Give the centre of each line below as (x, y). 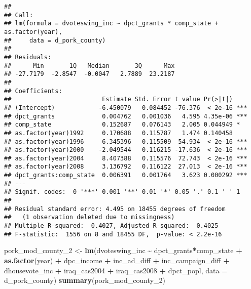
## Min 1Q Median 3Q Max (89, 66)
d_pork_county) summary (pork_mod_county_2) (85, 280)
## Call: (19, 15)
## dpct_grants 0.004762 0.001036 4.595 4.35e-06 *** (126, 116)
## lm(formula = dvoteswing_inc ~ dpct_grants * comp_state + (111, 24)
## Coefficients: (33, 91)
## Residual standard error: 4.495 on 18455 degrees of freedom (115, 209)
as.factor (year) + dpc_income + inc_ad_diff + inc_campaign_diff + (117, 260)
